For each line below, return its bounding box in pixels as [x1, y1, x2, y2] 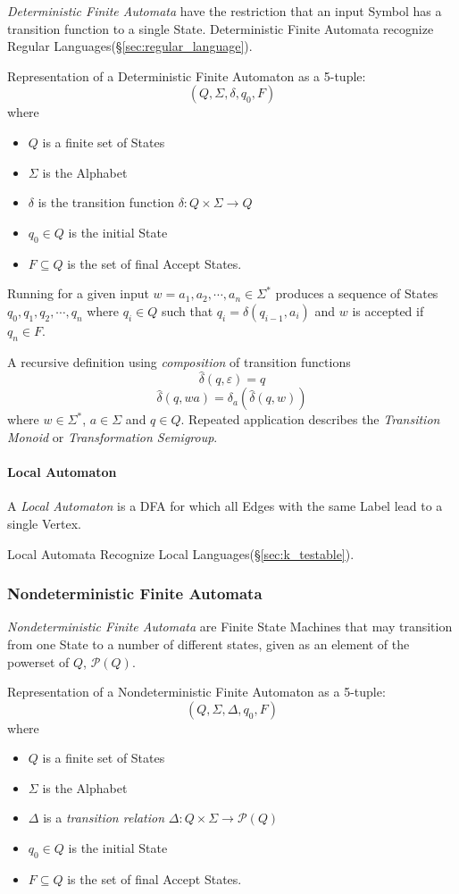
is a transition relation [43, 808, 165, 827]
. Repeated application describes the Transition [180, 410, 440, 429]
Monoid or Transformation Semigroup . [7, 427, 218, 446]
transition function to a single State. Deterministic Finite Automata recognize [7, 19, 434, 38]
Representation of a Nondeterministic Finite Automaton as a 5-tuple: [7, 682, 386, 701]
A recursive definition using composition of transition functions [7, 352, 351, 371]
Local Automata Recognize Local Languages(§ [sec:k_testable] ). [7, 544, 355, 563]
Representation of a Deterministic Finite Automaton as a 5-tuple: [7, 66, 366, 85]
